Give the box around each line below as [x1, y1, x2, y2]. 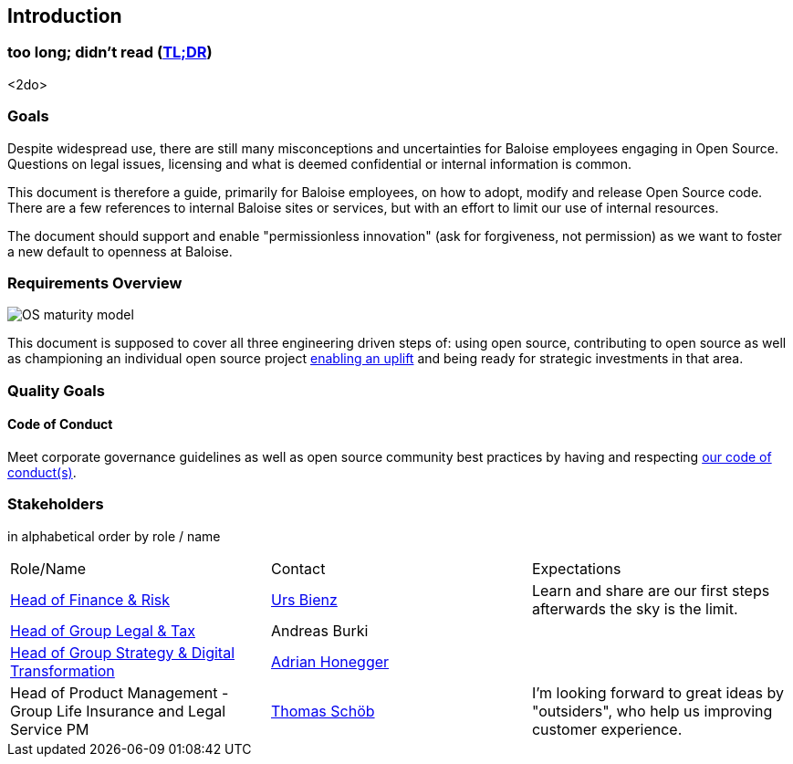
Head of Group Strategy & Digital [10, 643, 235, 662]
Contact [270, 559, 326, 578]
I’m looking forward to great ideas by [531, 683, 784, 702]
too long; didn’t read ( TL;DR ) [7, 43, 213, 62]
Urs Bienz [270, 590, 338, 609]
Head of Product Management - [10, 683, 229, 702]
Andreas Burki [270, 621, 369, 640]
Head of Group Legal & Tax [10, 621, 195, 640]
